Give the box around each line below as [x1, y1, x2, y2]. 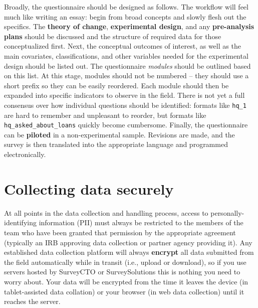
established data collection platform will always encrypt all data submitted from [4, 247, 254, 257]
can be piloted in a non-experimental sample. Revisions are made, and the [4, 129, 235, 139]
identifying [4, 217, 37, 228]
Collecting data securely [4, 178, 174, 199]
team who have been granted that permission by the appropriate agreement [4, 227, 236, 237]
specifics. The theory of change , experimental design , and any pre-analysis [4, 21, 254, 32]
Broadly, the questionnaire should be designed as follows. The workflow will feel [4, 2, 248, 12]
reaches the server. [4, 296, 61, 306]
